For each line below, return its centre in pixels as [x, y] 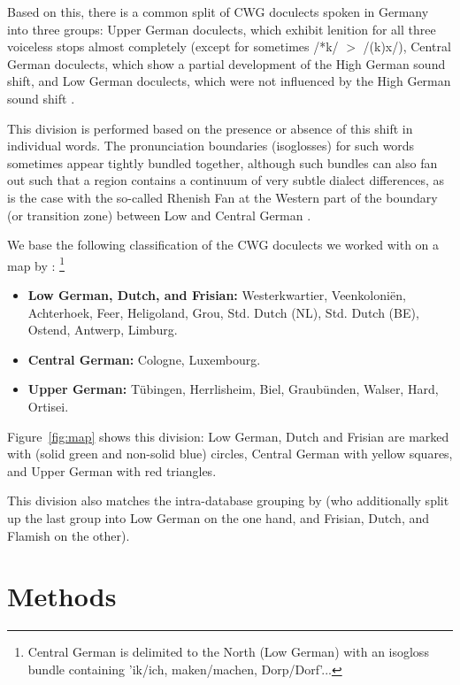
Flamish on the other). [69, 535]
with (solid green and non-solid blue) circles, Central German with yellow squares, [230, 454]
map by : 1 [36, 264]
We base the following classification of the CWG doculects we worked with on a [223, 245]
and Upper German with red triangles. [112, 470]
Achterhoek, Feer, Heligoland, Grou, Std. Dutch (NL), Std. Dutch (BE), [223, 312]
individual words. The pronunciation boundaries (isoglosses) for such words [211, 146]
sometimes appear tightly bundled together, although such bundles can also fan [222, 162]
